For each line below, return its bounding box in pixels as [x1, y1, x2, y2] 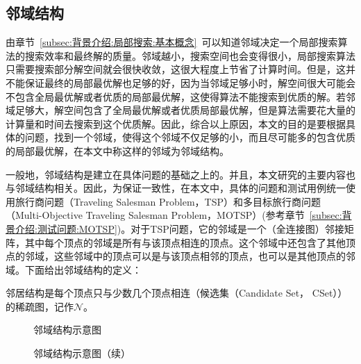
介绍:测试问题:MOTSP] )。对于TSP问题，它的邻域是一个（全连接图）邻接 [15, 221, 344, 235]
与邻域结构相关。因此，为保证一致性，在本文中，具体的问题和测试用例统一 [6, 181, 346, 195]
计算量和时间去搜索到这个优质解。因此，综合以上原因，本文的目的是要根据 [6, 116, 346, 131]
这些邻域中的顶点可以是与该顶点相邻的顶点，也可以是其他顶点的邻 [53, 249, 355, 263]
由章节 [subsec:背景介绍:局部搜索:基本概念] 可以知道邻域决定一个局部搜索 [6, 35, 338, 49]
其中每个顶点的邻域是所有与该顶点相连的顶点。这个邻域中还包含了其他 [24, 235, 346, 249]
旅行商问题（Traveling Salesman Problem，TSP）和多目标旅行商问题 [15, 194, 321, 208]
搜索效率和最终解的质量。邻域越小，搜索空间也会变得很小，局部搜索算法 [24, 48, 355, 63]
